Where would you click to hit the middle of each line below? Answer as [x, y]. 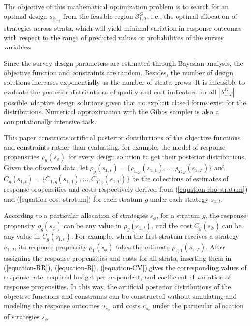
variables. [18, 47]
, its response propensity [51, 247]
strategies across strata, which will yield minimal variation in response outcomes [123, 28]
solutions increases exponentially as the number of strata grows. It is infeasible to [125, 82]
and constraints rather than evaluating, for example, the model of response [115, 147]
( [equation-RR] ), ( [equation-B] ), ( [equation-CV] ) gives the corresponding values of [125, 267]
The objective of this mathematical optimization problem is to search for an [117, 6]
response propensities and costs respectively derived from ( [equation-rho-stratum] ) [126, 189]
